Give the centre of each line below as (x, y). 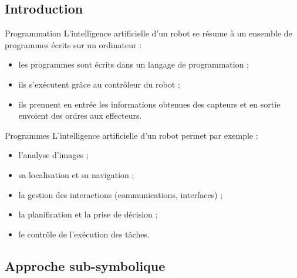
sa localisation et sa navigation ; (76, 174)
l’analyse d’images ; (53, 155)
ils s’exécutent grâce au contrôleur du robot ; (99, 84)
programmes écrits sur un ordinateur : (73, 44)
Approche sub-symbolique (85, 265)
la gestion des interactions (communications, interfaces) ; (121, 194)
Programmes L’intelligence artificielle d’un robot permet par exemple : (131, 135)
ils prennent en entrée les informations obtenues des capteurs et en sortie (149, 104)
